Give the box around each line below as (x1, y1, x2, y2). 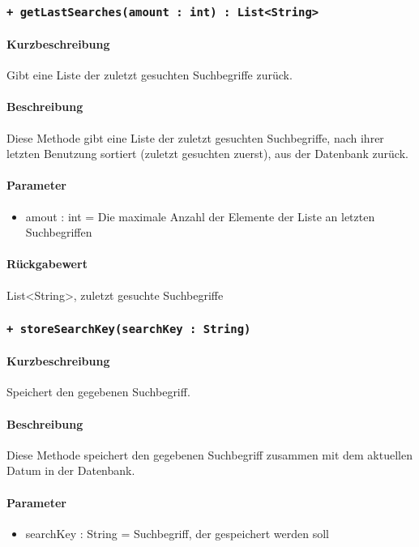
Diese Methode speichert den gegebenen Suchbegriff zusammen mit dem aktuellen (6, 446, 413, 463)
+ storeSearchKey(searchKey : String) (6, 323, 251, 336)
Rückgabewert (6, 255, 88, 272)
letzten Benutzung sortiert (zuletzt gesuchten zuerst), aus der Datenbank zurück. (6, 145, 408, 162)
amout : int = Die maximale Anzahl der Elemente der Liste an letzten (25, 207, 375, 224)
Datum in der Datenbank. (6, 462, 135, 479)
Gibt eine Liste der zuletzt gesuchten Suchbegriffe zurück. (6, 66, 293, 83)
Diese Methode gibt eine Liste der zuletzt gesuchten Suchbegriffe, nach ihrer (6, 129, 384, 146)
